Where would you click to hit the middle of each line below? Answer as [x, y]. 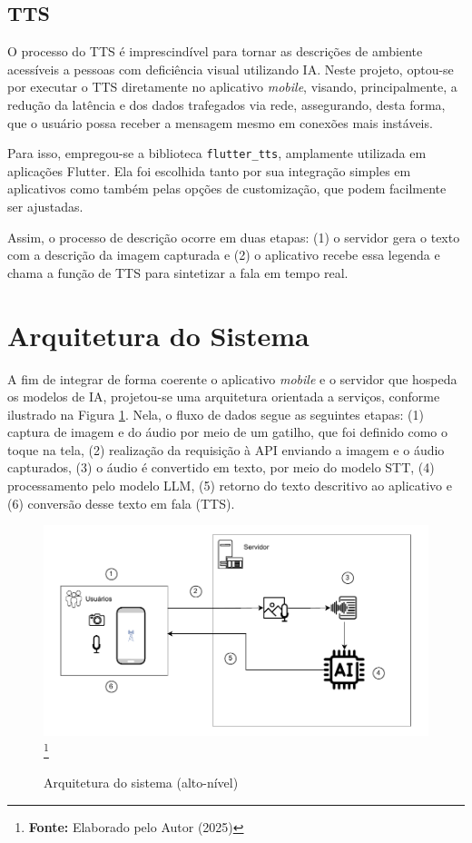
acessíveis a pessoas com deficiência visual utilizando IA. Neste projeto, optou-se [231, 69]
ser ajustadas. [45, 207]
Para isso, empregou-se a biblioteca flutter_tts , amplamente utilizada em [217, 153]
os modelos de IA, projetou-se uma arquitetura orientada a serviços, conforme [224, 397]
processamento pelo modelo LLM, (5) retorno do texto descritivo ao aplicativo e [230, 486]
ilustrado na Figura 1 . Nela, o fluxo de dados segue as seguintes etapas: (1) [216, 414]
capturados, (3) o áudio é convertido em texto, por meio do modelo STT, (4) [221, 467]
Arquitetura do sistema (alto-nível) [141, 782]
